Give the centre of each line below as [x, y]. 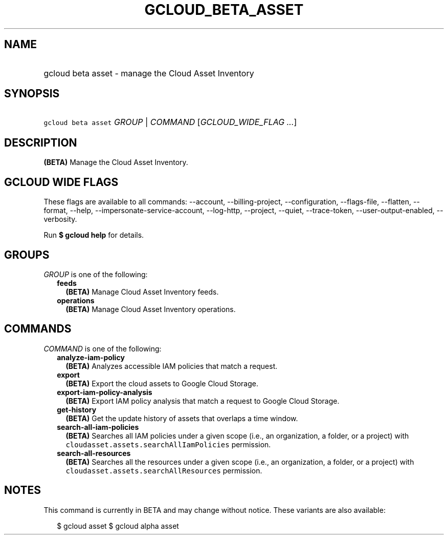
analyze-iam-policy [91, 357]
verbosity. [60, 219]
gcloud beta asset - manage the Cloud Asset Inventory [149, 73]
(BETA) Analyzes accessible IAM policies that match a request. [172, 366]
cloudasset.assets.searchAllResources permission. [164, 470]
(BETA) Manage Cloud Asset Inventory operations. [151, 309]
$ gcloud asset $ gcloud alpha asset [118, 526]
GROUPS [27, 255]
